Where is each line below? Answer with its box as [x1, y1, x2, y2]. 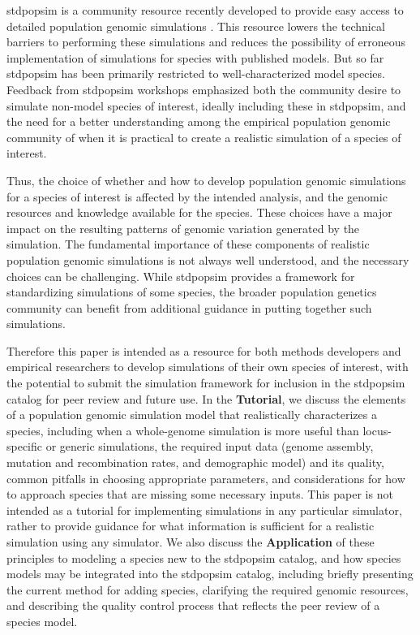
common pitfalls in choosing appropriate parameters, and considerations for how [6, 469, 405, 486]
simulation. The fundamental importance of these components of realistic [6, 235, 370, 253]
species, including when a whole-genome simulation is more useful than [6, 421, 359, 438]
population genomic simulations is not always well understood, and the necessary [6, 251, 409, 268]
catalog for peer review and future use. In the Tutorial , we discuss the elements [6, 390, 406, 407]
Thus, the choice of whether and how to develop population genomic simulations [6, 171, 406, 188]
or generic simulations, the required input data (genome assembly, [45, 438, 374, 455]
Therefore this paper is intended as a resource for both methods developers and [6, 342, 401, 359]
